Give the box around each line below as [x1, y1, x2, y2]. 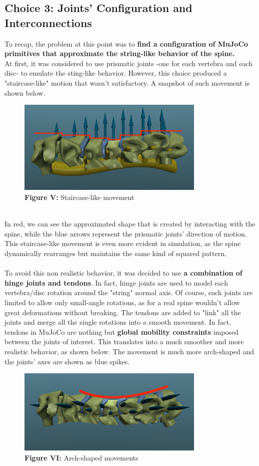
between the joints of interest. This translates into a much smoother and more [4, 336, 244, 347]
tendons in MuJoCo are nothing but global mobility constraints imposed [4, 326, 238, 337]
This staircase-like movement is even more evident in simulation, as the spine [4, 238, 241, 249]
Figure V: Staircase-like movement [24, 192, 134, 202]
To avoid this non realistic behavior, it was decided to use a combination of [4, 268, 242, 278]
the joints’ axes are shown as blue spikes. [4, 356, 130, 366]
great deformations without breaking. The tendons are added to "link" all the [4, 307, 241, 317]
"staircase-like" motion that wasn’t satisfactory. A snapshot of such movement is [4, 77, 249, 88]
